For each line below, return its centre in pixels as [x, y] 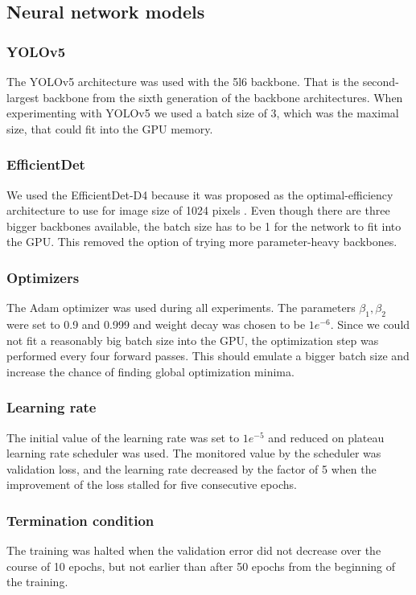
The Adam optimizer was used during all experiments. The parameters [181, 308]
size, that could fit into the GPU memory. [110, 128]
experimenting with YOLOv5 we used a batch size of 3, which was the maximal [203, 113]
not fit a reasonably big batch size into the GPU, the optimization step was [193, 340]
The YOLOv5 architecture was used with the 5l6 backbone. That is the [183, 81]
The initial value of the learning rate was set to [123, 437]
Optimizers [43, 277]
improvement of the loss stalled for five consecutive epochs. [152, 484]
